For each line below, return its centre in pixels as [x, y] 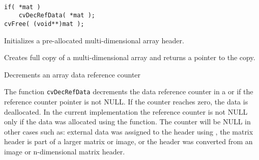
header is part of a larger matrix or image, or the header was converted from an [128, 141]
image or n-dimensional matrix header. [65, 152]
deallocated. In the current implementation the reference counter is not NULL [126, 111]
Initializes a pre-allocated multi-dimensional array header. [94, 40]
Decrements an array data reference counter [73, 74]
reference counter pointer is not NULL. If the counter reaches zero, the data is [126, 102]
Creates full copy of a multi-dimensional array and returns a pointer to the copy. [130, 57]
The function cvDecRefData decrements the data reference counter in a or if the [129, 91]
